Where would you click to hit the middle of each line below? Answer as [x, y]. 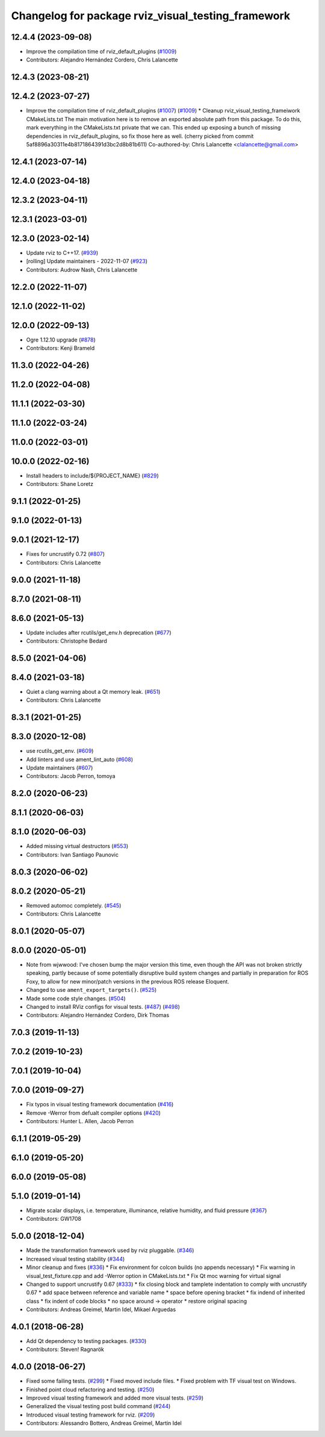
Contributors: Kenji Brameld [60, 348]
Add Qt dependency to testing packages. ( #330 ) [86, 1341]
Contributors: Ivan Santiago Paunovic [72, 855]
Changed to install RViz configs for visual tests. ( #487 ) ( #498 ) [103, 1006]
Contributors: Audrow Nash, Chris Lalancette [82, 270]
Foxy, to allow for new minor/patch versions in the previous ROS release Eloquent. [128, 981]
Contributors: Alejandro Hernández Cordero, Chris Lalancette [102, 60]
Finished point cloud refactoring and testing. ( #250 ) [90, 1389]
